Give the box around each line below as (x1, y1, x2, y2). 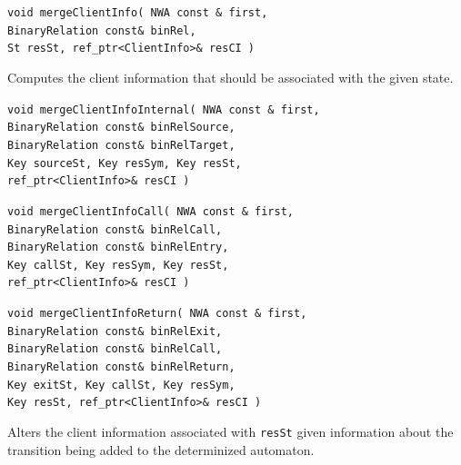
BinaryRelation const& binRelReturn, (7, 361, 236, 374)
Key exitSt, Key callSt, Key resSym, (7, 378, 236, 391)
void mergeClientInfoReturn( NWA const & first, (7, 307, 307, 321)
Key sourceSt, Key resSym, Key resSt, (7, 156, 242, 170)
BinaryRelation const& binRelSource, (7, 121, 236, 134)
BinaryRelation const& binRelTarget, (7, 138, 236, 152)
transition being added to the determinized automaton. (7, 440, 315, 459)
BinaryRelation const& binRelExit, (7, 324, 223, 338)
